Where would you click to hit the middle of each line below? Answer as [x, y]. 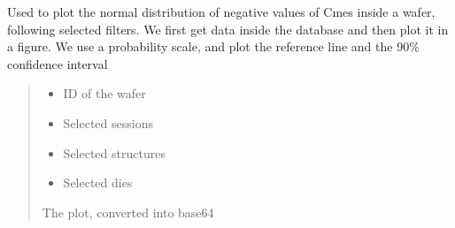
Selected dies [98, 182]
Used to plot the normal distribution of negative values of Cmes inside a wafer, [221, 11]
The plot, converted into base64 [128, 212]
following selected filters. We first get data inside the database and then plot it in [228, 29]
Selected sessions [108, 122]
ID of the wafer [104, 93]
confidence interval [58, 63]
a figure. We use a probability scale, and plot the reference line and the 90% [213, 46]
